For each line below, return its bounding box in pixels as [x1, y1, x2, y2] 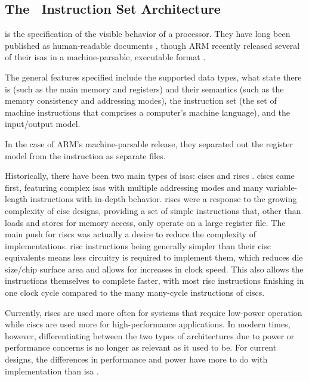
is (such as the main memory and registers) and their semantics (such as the [5, 82, 284, 95]
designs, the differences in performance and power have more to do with [5, 353, 268, 365]
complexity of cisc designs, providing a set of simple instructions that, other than [5, 204, 301, 216]
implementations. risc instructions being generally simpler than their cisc [5, 239, 271, 252]
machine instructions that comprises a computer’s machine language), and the [5, 106, 291, 118]
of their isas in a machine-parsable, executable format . [5, 51, 206, 63]
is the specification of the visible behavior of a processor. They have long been [5, 27, 291, 40]
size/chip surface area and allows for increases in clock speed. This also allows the [5, 262, 304, 275]
